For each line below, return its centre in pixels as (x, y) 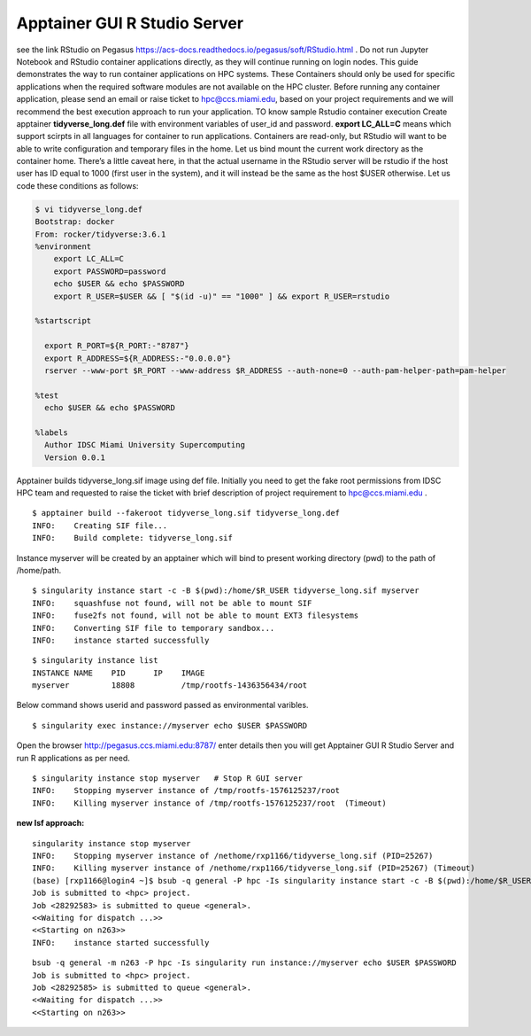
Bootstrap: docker (75, 222)
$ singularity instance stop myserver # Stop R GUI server (167, 779)
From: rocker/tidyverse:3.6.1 (100, 234)
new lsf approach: (50, 823)
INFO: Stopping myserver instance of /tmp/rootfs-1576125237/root (186, 791)
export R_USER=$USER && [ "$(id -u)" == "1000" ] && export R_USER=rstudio (222, 296)
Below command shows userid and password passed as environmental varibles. (162, 705)
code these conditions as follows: (77, 185)
